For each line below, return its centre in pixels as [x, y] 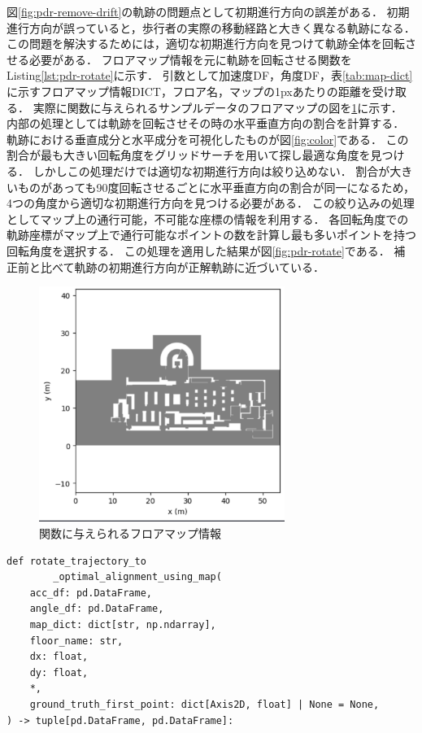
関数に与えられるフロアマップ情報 [130, 533]
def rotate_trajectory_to [76, 561]
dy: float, [59, 672]
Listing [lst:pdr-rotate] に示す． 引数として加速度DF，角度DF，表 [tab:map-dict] [210, 75]
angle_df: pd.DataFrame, [97, 609]
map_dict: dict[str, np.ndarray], [123, 625]
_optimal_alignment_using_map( [137, 577]
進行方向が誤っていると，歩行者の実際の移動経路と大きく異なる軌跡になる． [211, 27]
